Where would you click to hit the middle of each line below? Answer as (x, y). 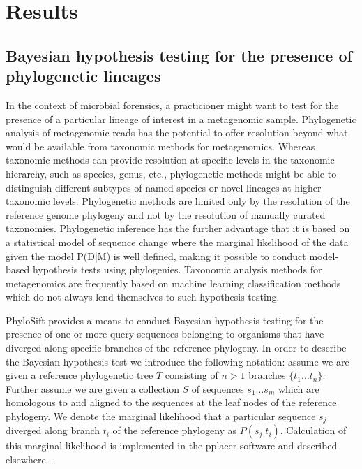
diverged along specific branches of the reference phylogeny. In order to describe (176, 348)
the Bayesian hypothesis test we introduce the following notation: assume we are (178, 361)
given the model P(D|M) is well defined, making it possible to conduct (156, 255)
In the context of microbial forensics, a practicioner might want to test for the (172, 104)
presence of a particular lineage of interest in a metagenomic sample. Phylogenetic (181, 118)
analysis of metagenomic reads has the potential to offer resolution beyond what (177, 132)
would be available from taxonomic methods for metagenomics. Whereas (160, 146)
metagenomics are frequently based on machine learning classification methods (173, 283)
